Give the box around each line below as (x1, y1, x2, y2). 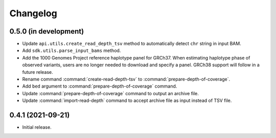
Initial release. (22, 124, 52, 130)
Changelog (9, 8, 57, 19)
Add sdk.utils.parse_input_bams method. (22, 47, 121, 53)
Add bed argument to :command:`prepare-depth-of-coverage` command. (22, 83, 177, 89)
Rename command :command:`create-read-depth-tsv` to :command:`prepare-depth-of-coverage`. (22, 76, 230, 82)
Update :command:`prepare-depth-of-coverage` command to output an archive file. (22, 90, 199, 96)
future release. (22, 69, 53, 75)
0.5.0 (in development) (9, 27, 84, 36)
